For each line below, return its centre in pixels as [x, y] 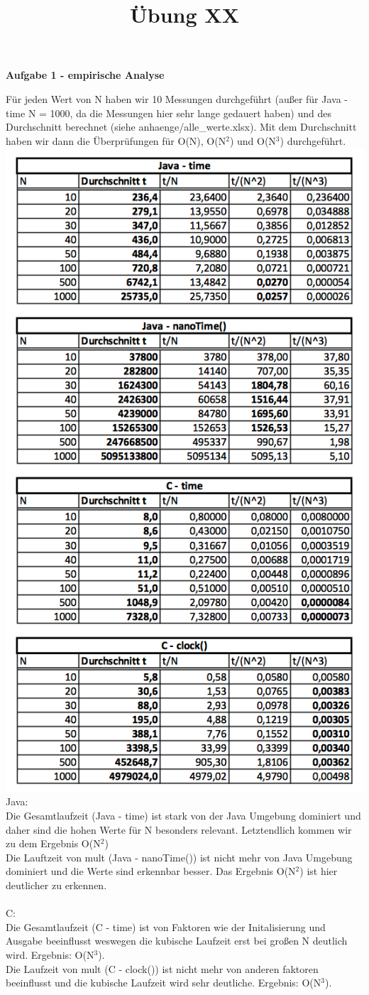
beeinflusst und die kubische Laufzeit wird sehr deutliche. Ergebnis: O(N [164, 983]
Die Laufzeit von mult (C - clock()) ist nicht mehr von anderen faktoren [162, 968]
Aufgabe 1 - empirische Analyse [85, 75]
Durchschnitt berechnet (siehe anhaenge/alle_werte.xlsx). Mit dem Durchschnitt [181, 127]
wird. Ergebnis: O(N [50, 954]
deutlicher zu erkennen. [56, 885]
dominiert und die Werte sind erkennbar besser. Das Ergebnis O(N [151, 871]
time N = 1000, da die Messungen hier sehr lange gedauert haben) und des [169, 113]
